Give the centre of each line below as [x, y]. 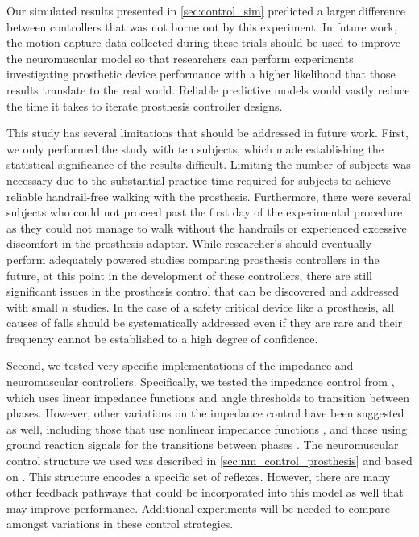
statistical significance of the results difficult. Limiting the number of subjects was [209, 164]
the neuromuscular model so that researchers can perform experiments [180, 58]
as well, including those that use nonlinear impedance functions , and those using [207, 428]
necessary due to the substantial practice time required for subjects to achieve [199, 180]
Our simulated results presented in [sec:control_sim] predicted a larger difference [206, 10]
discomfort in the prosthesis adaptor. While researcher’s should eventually [189, 243]
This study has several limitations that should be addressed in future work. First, [207, 133]
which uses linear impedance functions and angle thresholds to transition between [208, 397]
